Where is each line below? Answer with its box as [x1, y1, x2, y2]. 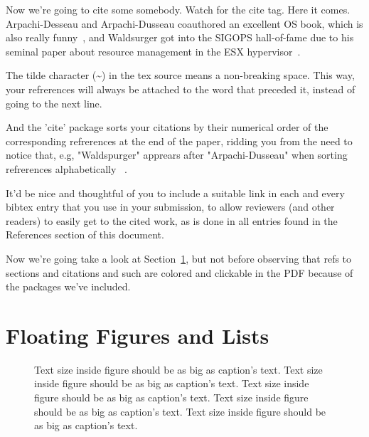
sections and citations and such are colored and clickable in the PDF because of [6, 265, 353, 280]
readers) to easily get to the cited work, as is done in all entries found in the [6, 213, 338, 228]
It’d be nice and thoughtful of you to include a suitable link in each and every [6, 185, 345, 200]
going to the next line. [6, 95, 102, 110]
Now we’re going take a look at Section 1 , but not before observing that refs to [6, 251, 352, 265]
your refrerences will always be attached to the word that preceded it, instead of [6, 81, 355, 96]
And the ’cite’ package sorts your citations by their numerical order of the [6, 120, 328, 135]
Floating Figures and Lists [6, 320, 269, 349]
